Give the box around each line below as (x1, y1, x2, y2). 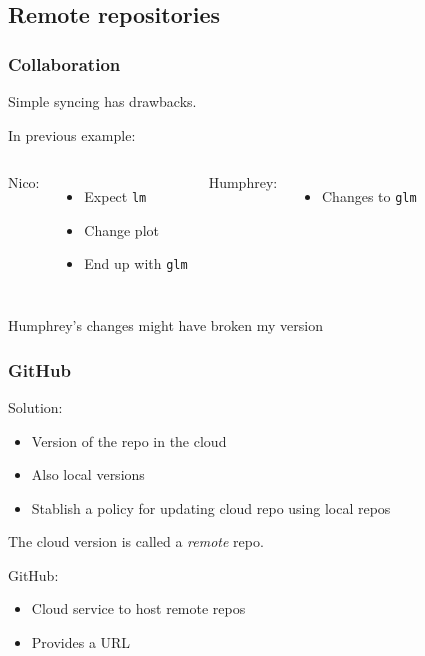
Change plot (84, 219, 159, 240)
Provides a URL (31, 632, 131, 653)
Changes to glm (321, 186, 417, 207)
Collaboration (8, 51, 121, 76)
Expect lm (84, 186, 147, 207)
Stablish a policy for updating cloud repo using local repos (31, 497, 391, 518)
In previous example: (8, 124, 136, 145)
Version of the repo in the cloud (31, 430, 227, 451)
